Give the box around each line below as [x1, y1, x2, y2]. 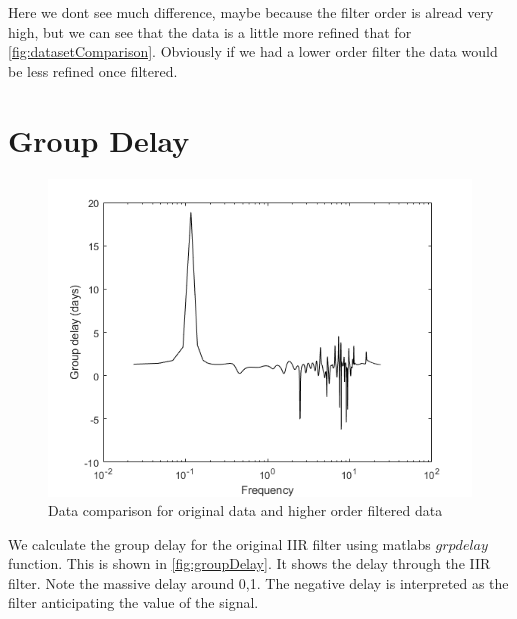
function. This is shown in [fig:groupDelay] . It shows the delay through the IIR [8, 553, 491, 574]
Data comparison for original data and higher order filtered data [48, 500, 443, 521]
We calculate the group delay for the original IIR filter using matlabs [8, 533, 431, 554]
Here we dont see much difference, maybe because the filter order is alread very [8, 2, 494, 22]
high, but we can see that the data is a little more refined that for [8, 21, 412, 42]
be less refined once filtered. [8, 60, 178, 81]
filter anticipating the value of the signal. [8, 592, 259, 613]
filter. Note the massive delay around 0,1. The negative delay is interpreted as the [8, 572, 509, 593]
